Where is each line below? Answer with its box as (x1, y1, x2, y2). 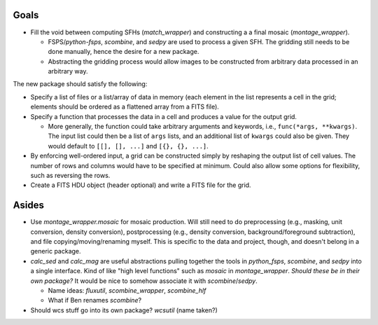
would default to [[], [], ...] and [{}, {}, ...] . (48, 141, 209, 150)
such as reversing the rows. (30, 171, 111, 179)
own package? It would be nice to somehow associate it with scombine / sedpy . (30, 277, 258, 285)
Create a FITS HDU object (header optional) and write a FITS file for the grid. (30, 181, 251, 189)
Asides (13, 200, 45, 212)
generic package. (30, 247, 81, 256)
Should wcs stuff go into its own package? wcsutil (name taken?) (30, 305, 218, 314)
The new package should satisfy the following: (13, 80, 148, 88)
